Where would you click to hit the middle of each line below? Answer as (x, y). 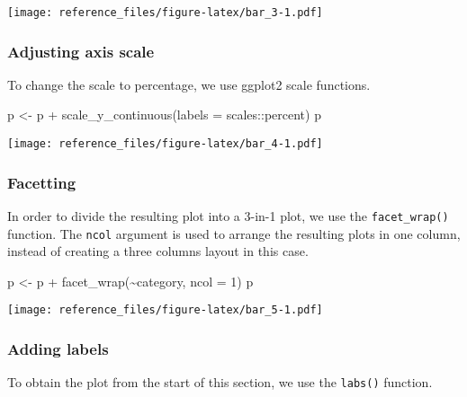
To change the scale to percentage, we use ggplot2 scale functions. (189, 84)
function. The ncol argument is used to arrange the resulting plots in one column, (234, 233)
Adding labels (58, 349)
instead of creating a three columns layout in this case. (158, 251)
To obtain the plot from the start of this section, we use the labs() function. (220, 382)
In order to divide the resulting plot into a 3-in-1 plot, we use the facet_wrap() (228, 215)
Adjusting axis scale (81, 51)
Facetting (42, 182)
